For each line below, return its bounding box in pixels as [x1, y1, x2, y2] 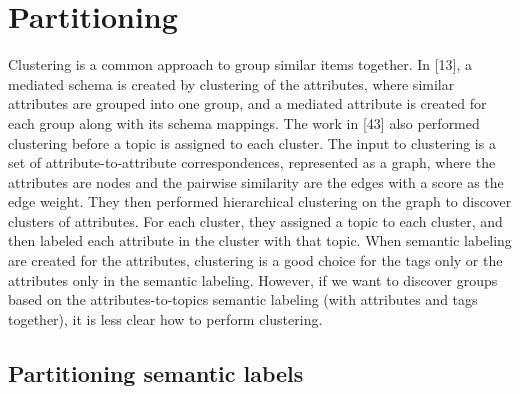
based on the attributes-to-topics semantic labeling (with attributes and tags [8, 289, 478, 310]
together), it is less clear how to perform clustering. [8, 308, 323, 329]
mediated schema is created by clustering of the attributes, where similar [8, 73, 455, 94]
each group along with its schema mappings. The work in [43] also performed [8, 112, 480, 133]
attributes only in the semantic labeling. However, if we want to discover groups [8, 269, 498, 290]
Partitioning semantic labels [8, 357, 304, 388]
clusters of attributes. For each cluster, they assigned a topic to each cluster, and [8, 210, 503, 231]
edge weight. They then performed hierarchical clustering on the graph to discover [8, 191, 512, 212]
